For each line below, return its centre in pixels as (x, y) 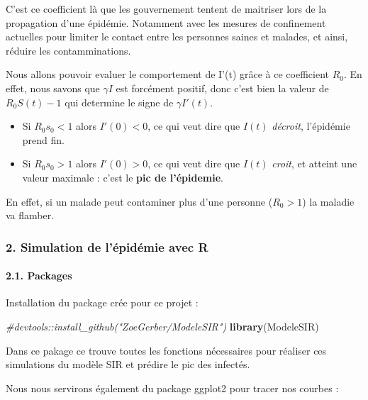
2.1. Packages (39, 276)
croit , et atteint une (314, 163)
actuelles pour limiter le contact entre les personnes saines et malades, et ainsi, (177, 37)
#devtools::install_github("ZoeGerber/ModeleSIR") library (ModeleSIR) (162, 326)
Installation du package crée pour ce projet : (102, 302)
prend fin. (43, 139)
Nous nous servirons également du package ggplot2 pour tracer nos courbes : (172, 388)
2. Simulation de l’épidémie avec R (107, 246)
